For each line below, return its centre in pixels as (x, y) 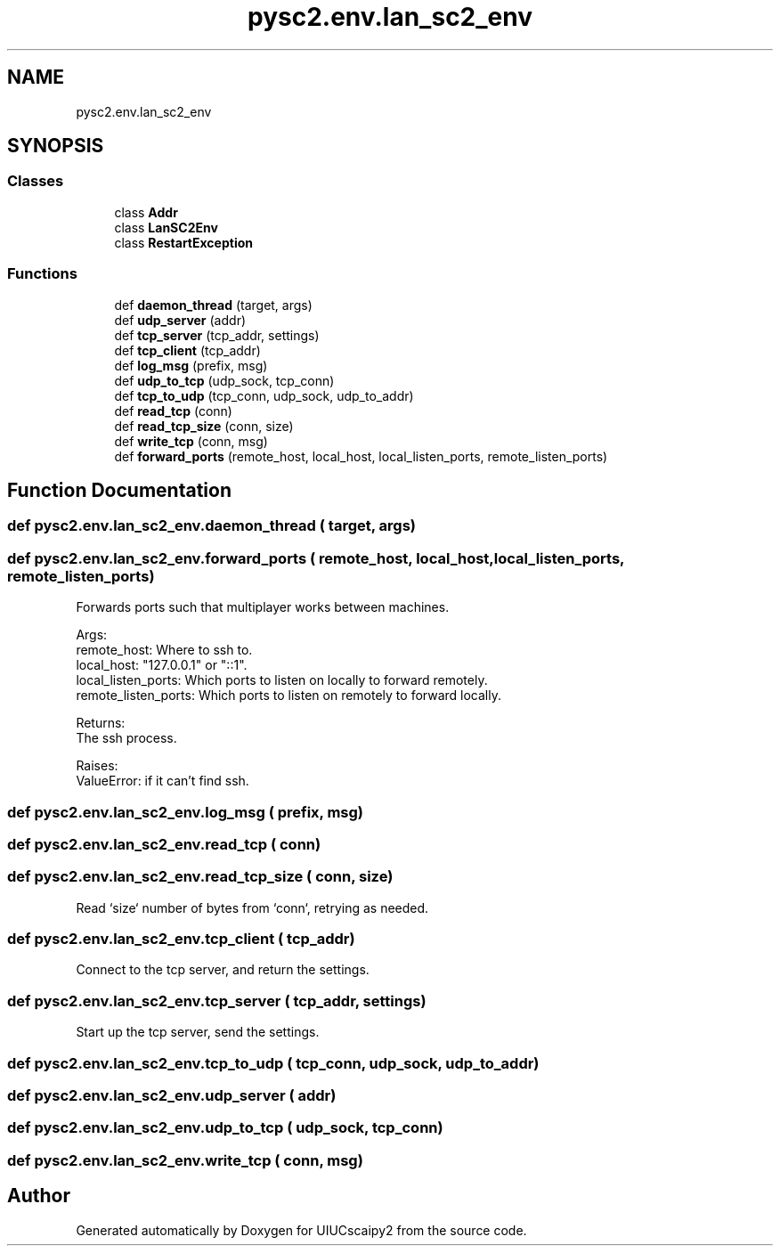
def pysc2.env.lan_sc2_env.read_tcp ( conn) (164, 844)
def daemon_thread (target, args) (213, 305)
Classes (36, 181)
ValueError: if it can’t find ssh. (162, 781)
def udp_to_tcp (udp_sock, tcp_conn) (224, 380)
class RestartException (183, 242)
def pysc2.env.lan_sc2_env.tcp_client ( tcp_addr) (181, 939)
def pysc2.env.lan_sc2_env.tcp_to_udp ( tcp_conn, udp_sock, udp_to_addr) (273, 1063)
